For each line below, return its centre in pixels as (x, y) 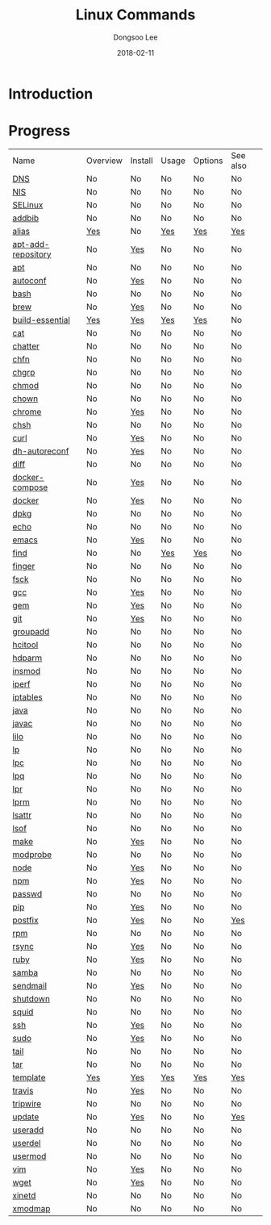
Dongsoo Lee (135, 37)
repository (32, 254)
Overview (104, 161)
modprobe (32, 855)
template (29, 1077)
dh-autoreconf (41, 451)
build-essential (42, 320)
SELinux (28, 205)
